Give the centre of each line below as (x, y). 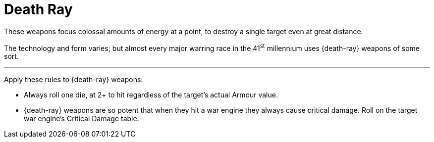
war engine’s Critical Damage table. (81, 119)
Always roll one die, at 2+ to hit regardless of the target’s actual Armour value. (151, 95)
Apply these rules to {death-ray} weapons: (74, 80)
